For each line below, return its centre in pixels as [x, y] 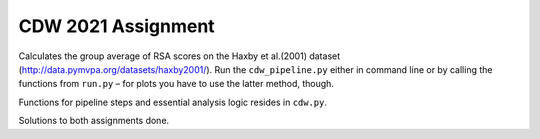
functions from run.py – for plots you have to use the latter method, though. [176, 84]
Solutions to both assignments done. [94, 121]
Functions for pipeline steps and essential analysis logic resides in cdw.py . [172, 102]
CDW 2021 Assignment [116, 26]
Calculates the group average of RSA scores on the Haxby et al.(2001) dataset [179, 56]
